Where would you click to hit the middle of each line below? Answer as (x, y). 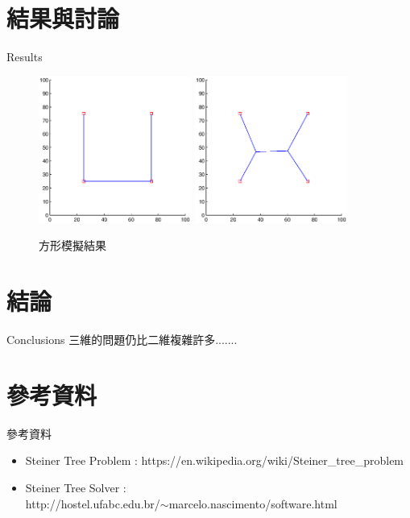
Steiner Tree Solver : (76, 488)
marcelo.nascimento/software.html (253, 503)
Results (25, 57)
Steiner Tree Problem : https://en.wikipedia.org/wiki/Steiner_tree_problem (215, 460)
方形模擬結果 (72, 245)
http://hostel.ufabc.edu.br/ (93, 503)
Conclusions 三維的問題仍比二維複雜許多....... (122, 340)
